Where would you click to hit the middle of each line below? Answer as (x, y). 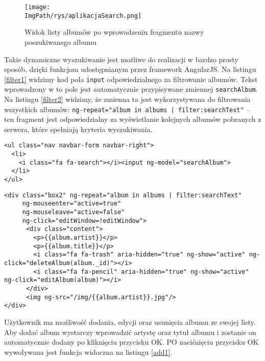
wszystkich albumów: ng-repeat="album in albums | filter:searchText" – (127, 109)
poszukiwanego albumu (61, 42)
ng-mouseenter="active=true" (72, 204)
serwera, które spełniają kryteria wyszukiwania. (78, 129)
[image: (38, 7)
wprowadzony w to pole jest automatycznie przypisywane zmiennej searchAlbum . (131, 89)
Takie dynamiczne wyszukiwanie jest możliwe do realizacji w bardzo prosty (121, 59)
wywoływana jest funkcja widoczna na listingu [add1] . (88, 352)
